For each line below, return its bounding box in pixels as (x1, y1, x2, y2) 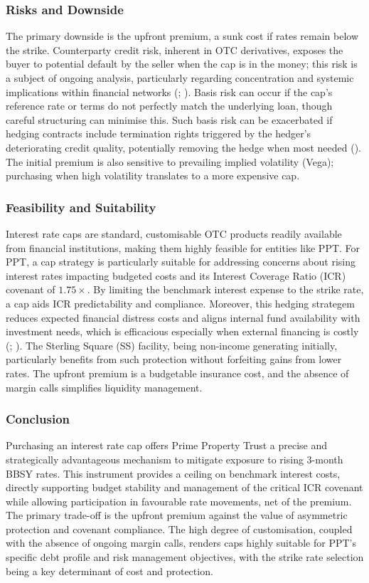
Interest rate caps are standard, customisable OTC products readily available (6, 226, 342, 241)
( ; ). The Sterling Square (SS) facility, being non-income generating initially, (6, 337, 338, 352)
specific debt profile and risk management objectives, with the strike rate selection (6, 550, 364, 564)
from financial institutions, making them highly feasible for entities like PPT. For (6, 240, 360, 255)
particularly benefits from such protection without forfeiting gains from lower (6, 352, 342, 367)
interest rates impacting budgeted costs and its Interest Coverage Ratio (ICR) (6, 268, 346, 283)
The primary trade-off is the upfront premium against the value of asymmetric (6, 508, 348, 522)
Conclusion (6, 410, 70, 428)
